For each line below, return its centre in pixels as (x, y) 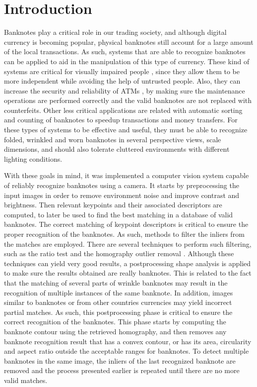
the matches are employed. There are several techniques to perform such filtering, (128, 243)
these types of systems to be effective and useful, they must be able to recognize (126, 130)
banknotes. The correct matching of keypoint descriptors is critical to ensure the (126, 224)
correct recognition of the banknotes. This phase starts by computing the (115, 322)
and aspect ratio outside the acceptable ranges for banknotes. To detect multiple (127, 351)
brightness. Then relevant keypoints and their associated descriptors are (113, 205)
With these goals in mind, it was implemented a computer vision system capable (127, 175)
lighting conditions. (33, 158)
